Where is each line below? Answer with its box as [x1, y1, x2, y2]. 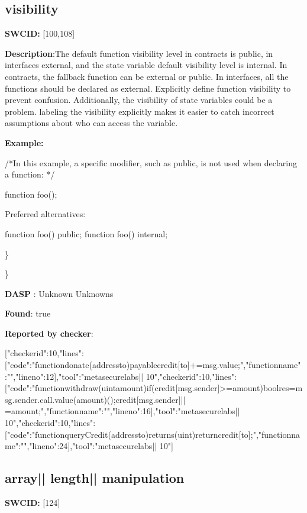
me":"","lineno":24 [5, 440, 68, 452]
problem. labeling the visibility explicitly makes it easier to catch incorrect [5, 105, 274, 117]
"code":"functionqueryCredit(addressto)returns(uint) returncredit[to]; [7, 428, 253, 440]
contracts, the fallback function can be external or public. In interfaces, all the [5, 70, 289, 82]
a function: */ [5, 168, 55, 180]
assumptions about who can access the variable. [5, 117, 178, 129]
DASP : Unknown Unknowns [5, 287, 114, 299]
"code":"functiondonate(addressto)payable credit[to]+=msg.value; [7, 359, 240, 371]
